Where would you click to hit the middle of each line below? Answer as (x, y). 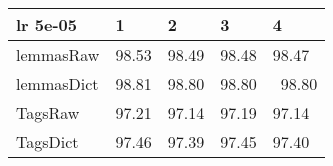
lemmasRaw (58, 54)
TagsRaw (48, 112)
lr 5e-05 (46, 24)
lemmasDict (57, 83)
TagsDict (47, 141)
